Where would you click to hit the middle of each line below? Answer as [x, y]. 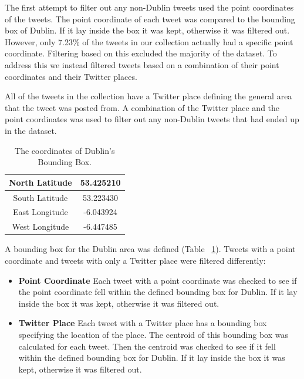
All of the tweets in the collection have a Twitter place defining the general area [148, 96]
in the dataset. [31, 130]
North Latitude [40, 182]
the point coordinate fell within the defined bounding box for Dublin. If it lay [158, 292]
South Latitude [40, 197]
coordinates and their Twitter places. [71, 76]
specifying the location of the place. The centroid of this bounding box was [153, 334]
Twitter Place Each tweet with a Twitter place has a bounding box [143, 323]
